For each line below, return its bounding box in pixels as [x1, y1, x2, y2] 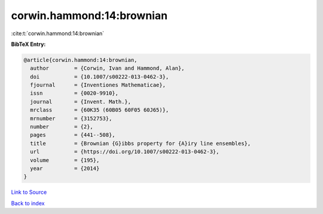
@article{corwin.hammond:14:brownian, [23, 57, 138, 63]
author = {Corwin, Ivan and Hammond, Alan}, [30, 65, 185, 72]
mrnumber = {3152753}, [30, 115, 112, 122]
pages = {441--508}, [30, 132, 116, 138]
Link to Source [11, 188, 47, 196]
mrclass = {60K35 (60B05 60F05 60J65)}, [30, 107, 169, 113]
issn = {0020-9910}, [30, 90, 119, 97]
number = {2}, [30, 123, 94, 131]
